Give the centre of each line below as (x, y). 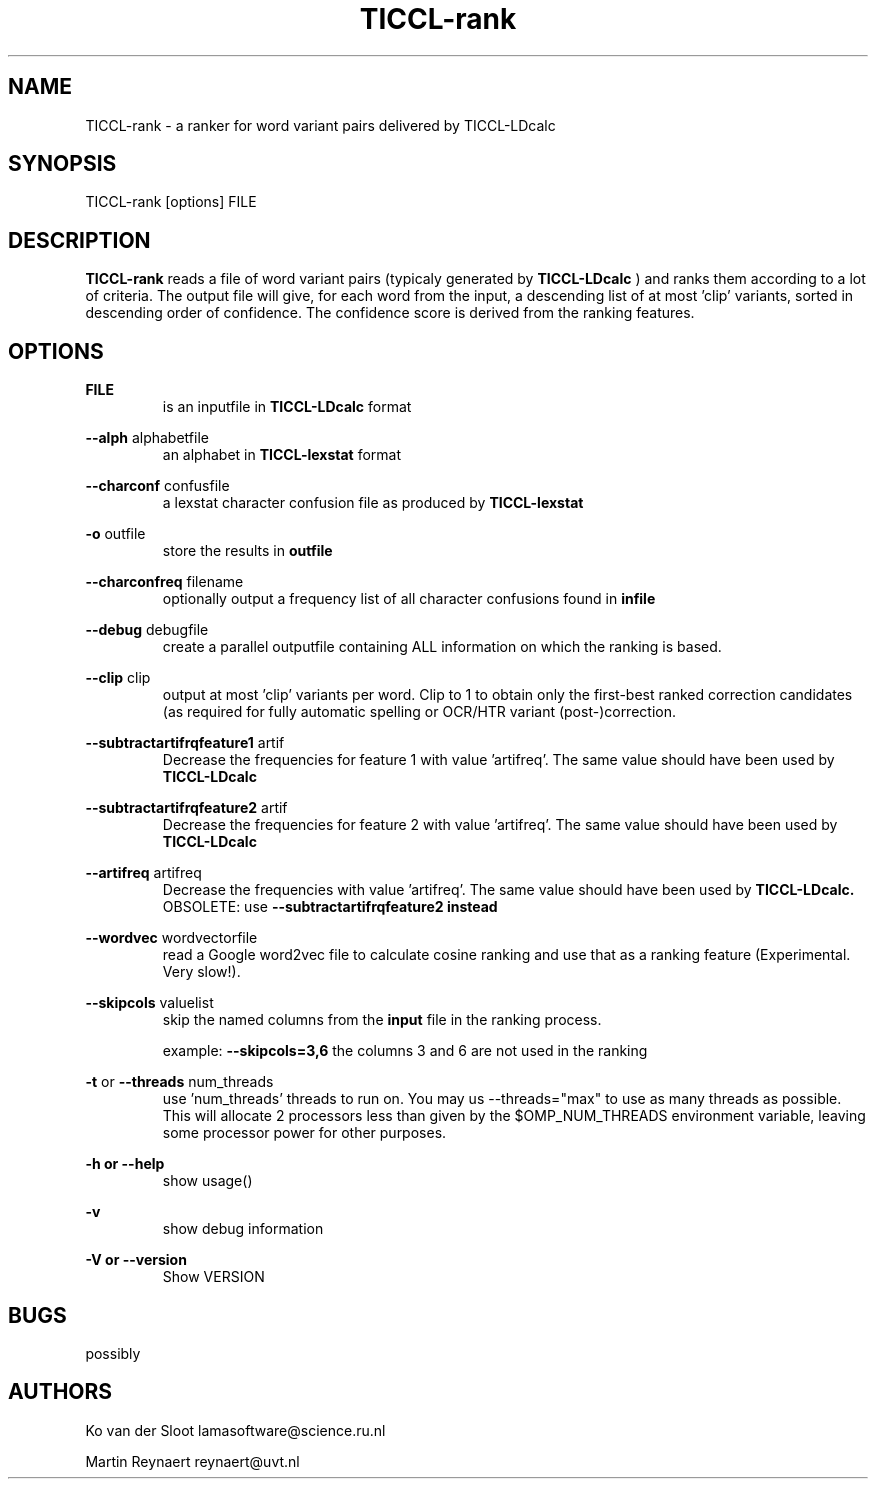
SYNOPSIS (62, 164)
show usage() (207, 1181)
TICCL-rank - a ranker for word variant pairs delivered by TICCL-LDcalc (320, 125)
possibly (113, 1353)
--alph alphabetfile (147, 438)
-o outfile (115, 534)
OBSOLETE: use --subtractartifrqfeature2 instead (330, 907)
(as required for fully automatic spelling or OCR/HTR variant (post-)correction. (419, 712)
